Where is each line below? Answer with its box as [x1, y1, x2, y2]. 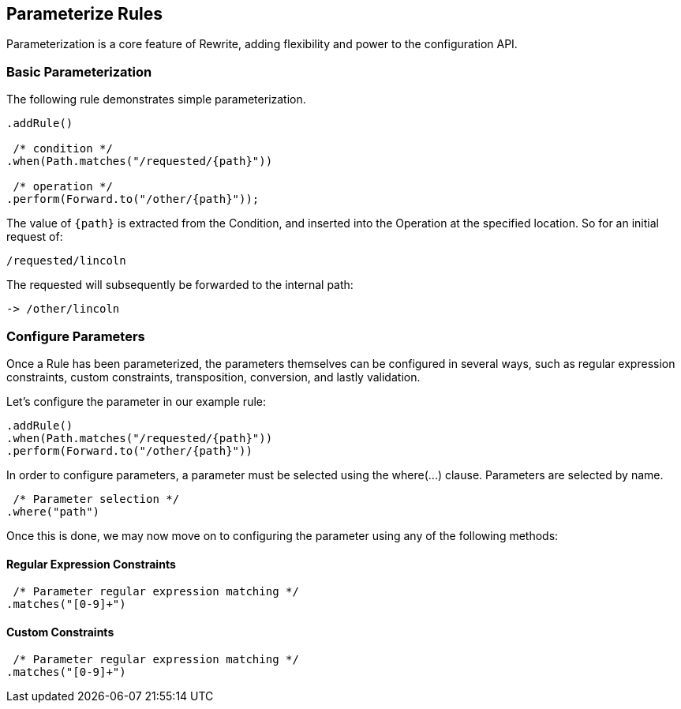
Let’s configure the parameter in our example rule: [6, 394, 266, 408]
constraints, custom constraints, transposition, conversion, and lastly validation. [6, 370, 421, 384]
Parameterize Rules [6, 4, 163, 24]
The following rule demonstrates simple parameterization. [6, 92, 306, 107]
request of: [6, 230, 63, 244]
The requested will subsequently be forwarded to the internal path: [6, 278, 354, 292]
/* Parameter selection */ [13, 492, 180, 505]
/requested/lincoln [6, 254, 126, 268]
